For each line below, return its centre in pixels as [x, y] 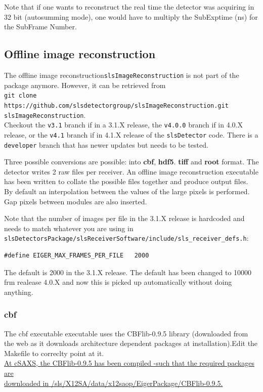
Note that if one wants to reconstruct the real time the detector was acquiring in [129, 7]
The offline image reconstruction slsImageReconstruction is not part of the [122, 75]
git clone [20, 96]
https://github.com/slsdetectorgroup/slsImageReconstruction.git [116, 105]
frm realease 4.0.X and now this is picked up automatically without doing [118, 282]
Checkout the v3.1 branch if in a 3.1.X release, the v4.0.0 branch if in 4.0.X [123, 125]
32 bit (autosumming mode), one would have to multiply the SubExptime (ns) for [131, 16]
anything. [19, 292]
